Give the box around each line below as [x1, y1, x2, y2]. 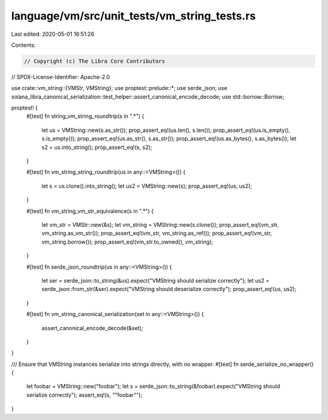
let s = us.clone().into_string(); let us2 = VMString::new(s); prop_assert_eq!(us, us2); [41, 182, 252, 190]
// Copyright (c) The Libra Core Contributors [24, 58, 165, 64]
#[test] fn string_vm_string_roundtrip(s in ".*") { [26, 112, 145, 120]
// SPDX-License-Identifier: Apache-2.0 [11, 73, 111, 80]
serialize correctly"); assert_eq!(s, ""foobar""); [26, 391, 143, 398]
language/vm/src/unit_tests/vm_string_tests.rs [11, 9, 256, 22]
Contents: [11, 41, 36, 49]
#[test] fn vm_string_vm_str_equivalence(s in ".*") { [26, 207, 154, 215]
